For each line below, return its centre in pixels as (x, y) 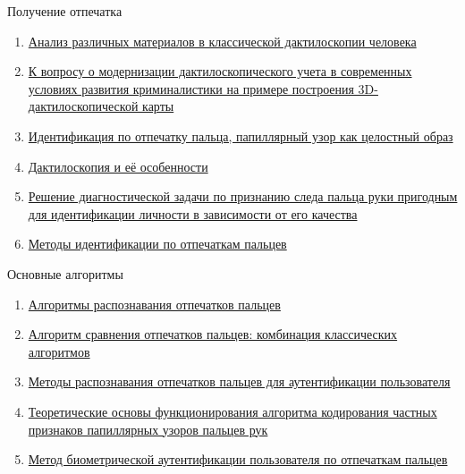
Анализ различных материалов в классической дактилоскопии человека (222, 41)
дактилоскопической (83, 106)
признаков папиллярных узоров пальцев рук (148, 429)
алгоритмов (59, 351)
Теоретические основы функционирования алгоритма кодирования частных (232, 411)
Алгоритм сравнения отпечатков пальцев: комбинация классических (213, 334)
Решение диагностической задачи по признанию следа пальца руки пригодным (243, 196)
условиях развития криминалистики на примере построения (191, 88)
